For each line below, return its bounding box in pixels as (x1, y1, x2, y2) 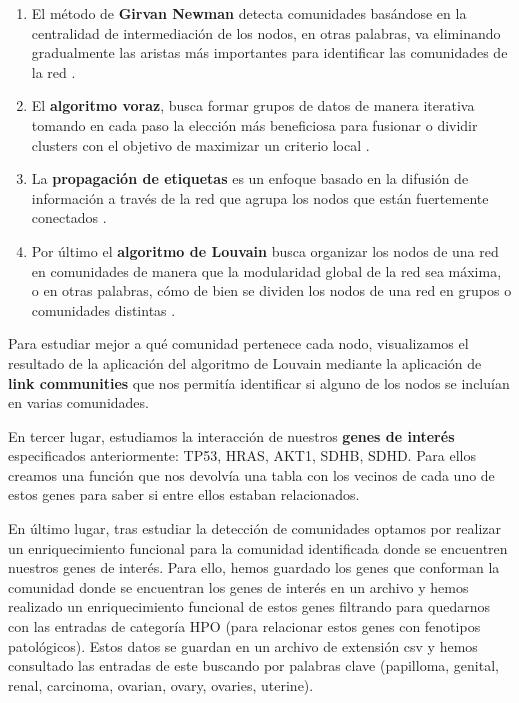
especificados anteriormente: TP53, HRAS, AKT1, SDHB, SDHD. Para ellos (8, 445, 476, 466)
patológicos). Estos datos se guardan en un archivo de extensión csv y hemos (8, 635, 478, 656)
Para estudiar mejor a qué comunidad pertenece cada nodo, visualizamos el (8, 333, 469, 354)
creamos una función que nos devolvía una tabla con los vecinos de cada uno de (8, 464, 495, 485)
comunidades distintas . (31, 299, 176, 320)
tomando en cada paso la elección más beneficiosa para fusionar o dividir (31, 114, 478, 135)
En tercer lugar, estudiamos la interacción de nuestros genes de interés (8, 425, 455, 446)
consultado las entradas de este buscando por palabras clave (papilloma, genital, (8, 655, 499, 676)
